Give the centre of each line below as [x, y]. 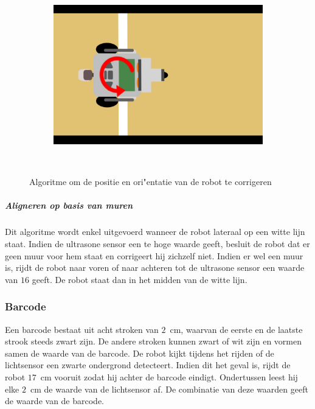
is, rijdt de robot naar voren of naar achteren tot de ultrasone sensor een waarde [155, 267]
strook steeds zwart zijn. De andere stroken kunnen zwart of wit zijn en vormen [153, 341]
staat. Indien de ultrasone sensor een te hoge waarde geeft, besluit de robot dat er [157, 244]
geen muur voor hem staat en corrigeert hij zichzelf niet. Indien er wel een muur [154, 255]
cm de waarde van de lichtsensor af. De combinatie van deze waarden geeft [169, 389]
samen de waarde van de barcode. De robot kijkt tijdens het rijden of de [140, 353]
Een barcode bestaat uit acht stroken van [82, 329]
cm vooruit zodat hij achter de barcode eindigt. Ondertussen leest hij [169, 377]
